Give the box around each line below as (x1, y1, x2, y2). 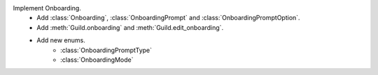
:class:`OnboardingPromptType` (60, 46, 153, 54)
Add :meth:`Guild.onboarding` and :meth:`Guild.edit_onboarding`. (36, 23, 224, 31)
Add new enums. (36, 36, 85, 44)
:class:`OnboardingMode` (60, 56, 134, 64)
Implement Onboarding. (13, 4, 82, 12)
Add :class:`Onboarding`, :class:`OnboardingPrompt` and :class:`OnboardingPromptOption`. (36, 14, 300, 22)
